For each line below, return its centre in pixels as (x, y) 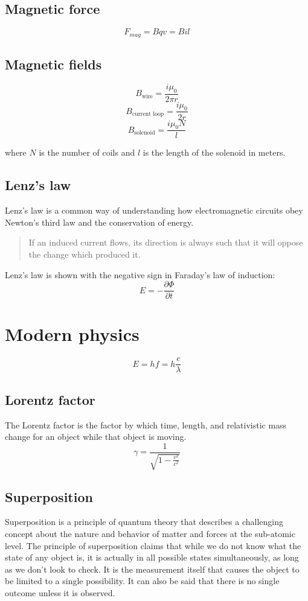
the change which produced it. (85, 254)
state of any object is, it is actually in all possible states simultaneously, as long (152, 557)
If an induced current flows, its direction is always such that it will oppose (166, 242)
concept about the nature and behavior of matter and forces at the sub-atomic (150, 533)
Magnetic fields (53, 64)
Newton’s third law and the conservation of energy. (99, 222)
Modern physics (72, 334)
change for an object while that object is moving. (96, 437)
